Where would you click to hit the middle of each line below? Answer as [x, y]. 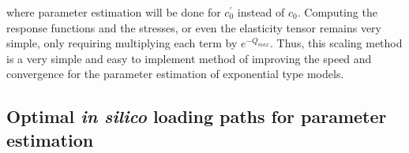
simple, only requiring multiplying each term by [122, 43]
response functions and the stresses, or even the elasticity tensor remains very [194, 27]
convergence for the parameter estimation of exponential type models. [175, 74]
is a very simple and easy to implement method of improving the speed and [189, 58]
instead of [261, 12]
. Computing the [337, 12]
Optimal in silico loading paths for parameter [197, 116]
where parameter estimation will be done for [114, 12]
